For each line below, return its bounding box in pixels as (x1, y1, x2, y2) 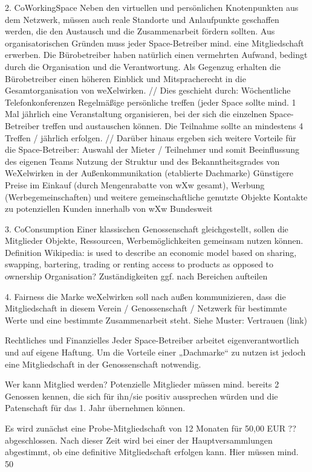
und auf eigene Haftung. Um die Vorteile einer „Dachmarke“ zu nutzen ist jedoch (5, 346, 306, 359)
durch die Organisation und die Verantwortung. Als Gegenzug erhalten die (5, 60, 281, 72)
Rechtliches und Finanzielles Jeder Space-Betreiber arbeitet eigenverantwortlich (5, 334, 299, 346)
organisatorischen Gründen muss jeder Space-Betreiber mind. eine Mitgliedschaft (5, 36, 304, 49)
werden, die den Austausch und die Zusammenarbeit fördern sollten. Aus (5, 25, 275, 37)
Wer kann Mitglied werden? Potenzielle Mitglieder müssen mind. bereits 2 (5, 378, 279, 391)
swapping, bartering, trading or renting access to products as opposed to (5, 258, 274, 270)
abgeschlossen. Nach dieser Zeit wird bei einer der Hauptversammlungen (5, 433, 273, 446)
